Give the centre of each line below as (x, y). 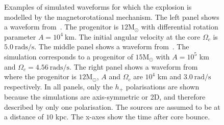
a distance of (24, 117)
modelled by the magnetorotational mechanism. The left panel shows (112, 17)
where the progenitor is (40, 76)
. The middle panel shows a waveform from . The (112, 46)
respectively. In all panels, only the (58, 86)
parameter (20, 36)
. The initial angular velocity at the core (137, 36)
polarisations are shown (163, 86)
